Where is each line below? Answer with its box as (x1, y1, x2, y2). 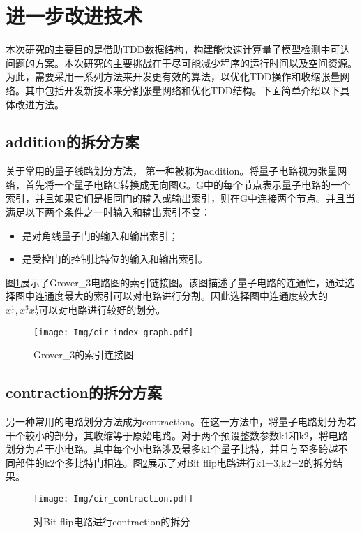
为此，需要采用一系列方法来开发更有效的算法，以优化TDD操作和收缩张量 (6, 69, 340, 84)
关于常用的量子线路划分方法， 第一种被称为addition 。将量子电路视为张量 (6, 163, 338, 178)
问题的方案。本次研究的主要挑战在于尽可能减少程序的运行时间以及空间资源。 (6, 55, 357, 70)
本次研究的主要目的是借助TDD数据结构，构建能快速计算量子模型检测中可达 (6, 42, 350, 57)
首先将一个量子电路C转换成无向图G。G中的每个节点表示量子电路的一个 (24, 177, 351, 191)
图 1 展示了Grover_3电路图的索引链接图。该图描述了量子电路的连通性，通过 (6, 275, 345, 289)
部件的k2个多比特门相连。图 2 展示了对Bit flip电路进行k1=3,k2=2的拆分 (15, 455, 333, 469)
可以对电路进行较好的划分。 (38, 302, 166, 317)
